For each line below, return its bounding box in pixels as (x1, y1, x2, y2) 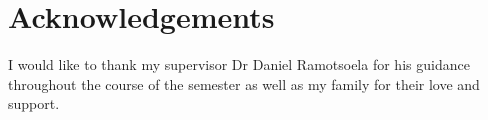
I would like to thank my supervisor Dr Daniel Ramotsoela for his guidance (8, 54, 470, 75)
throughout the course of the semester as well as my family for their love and (8, 73, 480, 94)
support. (8, 93, 60, 114)
